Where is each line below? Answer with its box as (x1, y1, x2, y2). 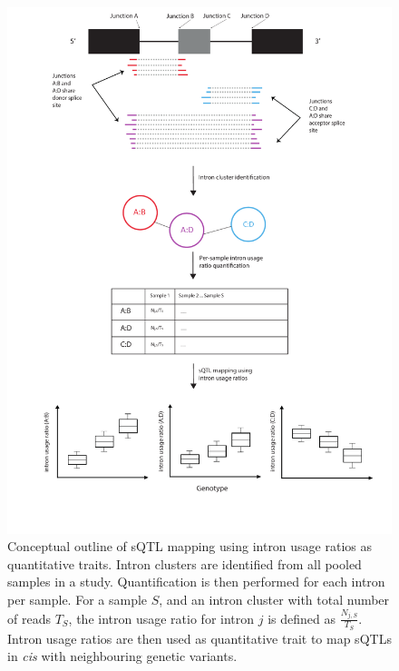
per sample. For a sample (7, 590, 148, 609)
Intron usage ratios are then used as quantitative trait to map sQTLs (7, 628, 392, 647)
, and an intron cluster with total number (159, 590, 390, 609)
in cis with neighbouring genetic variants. (7, 646, 238, 666)
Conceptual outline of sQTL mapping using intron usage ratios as (7, 537, 373, 556)
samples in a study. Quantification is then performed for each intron (7, 572, 385, 591)
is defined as (268, 608, 336, 627)
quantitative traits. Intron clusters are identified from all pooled (7, 554, 362, 573)
